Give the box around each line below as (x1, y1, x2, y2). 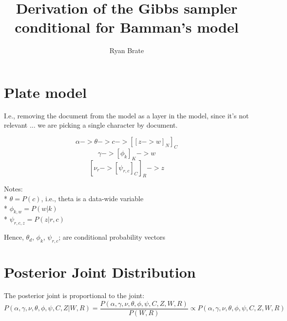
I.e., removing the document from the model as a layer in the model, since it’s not (4, 110, 249, 120)
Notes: (4, 184, 23, 194)
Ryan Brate (109, 45, 144, 56)
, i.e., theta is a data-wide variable (41, 193, 144, 204)
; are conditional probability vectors (58, 232, 166, 242)
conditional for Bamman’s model (15, 17, 239, 37)
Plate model (4, 82, 87, 102)
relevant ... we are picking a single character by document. (4, 120, 178, 130)
